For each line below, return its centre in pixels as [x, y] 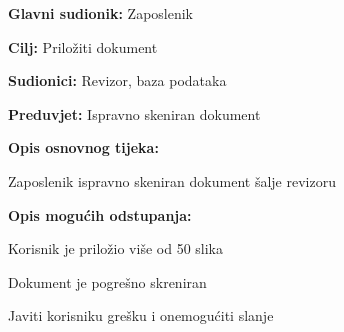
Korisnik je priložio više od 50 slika [115, 248]
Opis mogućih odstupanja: [100, 214]
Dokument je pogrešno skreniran [107, 281]
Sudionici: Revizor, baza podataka [117, 80]
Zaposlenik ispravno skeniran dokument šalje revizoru [172, 180]
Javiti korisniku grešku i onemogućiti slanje [141, 315]
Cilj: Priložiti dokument [83, 46]
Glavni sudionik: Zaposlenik [101, 13]
